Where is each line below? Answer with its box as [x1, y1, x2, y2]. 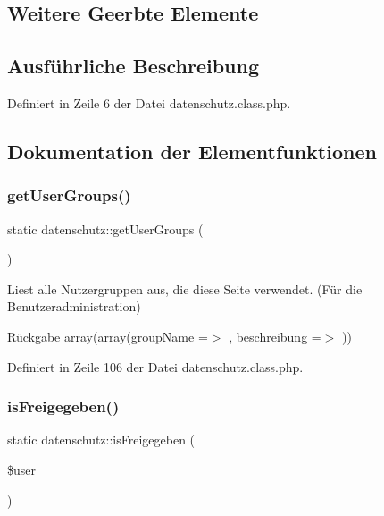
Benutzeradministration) [7, 297, 141, 316]
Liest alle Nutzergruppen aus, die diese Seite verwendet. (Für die [7, 279, 363, 298]
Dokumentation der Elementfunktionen [7, 137, 377, 165]
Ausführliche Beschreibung [7, 52, 259, 80]
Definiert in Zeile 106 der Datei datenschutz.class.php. [7, 357, 304, 376]
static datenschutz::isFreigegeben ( [7, 430, 196, 449]
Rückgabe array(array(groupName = [7, 326, 208, 345]
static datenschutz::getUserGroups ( [7, 219, 204, 238]
